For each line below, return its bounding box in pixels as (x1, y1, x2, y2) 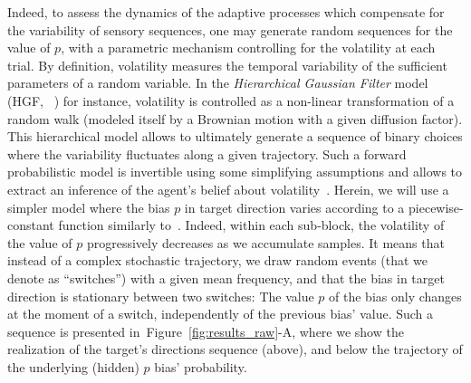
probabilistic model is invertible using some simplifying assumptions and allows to (7, 162, 463, 181)
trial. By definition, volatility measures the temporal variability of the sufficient (7, 55, 447, 74)
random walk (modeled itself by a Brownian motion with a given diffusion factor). (7, 109, 463, 128)
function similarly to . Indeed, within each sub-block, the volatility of (58, 215, 445, 235)
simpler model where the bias (7, 197, 170, 216)
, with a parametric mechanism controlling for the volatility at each (61, 38, 436, 57)
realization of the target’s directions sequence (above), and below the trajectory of (7, 340, 463, 359)
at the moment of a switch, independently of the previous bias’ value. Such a (7, 304, 434, 323)
